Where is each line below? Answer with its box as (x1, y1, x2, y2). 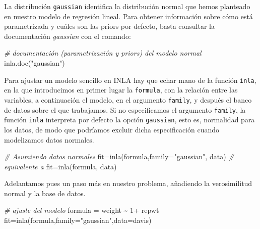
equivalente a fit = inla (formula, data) (4, 161, 117, 171)
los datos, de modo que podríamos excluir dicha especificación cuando (4, 124, 219, 134)
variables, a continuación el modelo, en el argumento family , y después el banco (4, 94, 252, 105)
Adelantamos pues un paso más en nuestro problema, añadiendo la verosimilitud (4, 178, 252, 189)
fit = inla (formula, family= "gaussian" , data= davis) (4, 215, 152, 225)
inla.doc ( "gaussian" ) (4, 58, 65, 68)
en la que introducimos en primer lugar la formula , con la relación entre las (4, 84, 238, 95)
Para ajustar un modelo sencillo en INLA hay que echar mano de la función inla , (4, 74, 256, 85)
